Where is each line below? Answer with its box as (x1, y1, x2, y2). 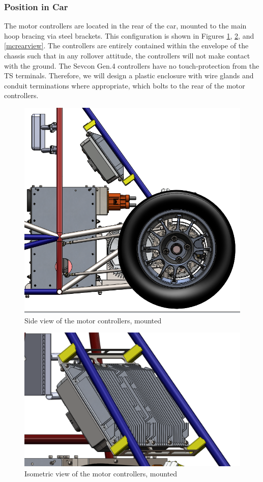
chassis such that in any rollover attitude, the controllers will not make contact (4, 50, 250, 61)
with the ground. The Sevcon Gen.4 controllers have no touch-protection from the (4, 60, 259, 71)
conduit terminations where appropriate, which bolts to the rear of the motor (4, 80, 245, 91)
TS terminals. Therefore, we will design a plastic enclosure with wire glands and (4, 70, 254, 81)
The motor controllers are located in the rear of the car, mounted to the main (4, 20, 247, 31)
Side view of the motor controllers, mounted (24, 315, 162, 325)
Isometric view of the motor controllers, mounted (24, 468, 178, 478)
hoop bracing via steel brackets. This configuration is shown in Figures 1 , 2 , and (4, 30, 254, 41)
